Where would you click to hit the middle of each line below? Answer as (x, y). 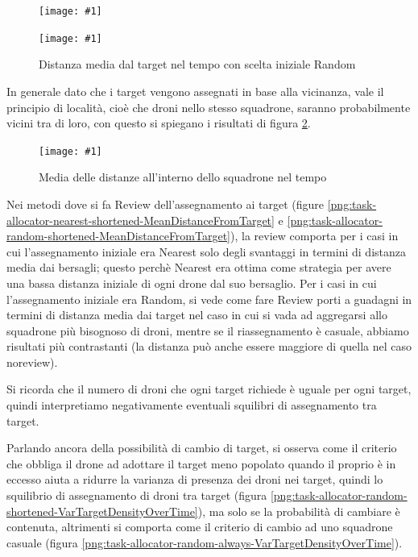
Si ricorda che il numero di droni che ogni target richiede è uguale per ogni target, (209, 389)
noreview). (32, 362)
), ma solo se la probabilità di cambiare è (299, 511)
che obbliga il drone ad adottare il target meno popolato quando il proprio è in (201, 463)
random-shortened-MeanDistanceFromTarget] (118, 236)
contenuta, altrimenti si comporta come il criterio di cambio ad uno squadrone (200, 527)
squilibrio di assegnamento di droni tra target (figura (137, 495)
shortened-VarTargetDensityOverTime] (102, 511)
